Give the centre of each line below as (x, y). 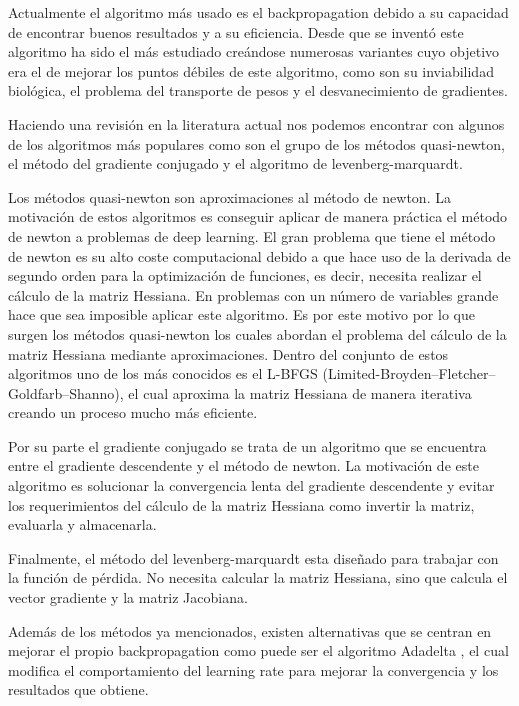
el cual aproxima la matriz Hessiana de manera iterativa (300, 392)
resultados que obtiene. (78, 689)
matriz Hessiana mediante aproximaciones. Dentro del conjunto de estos (228, 353)
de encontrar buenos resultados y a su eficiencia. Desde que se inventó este (236, 31)
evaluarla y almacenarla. (82, 524)
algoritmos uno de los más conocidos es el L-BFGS (163, 373)
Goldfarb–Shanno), (66, 392)
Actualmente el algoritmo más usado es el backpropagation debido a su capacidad (258, 12)
